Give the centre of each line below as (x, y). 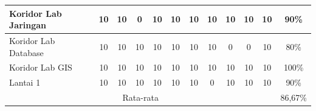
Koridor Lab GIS (41, 67)
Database (26, 52)
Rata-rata (140, 97)
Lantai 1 (25, 82)
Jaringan (28, 25)
